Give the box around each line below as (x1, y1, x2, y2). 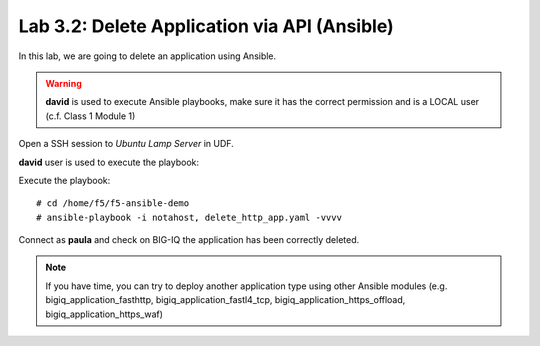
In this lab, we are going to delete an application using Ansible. (18, 50, 277, 62)
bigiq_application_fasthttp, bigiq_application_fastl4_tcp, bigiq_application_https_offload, (45, 294, 406, 306)
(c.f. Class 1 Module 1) (45, 110, 136, 122)
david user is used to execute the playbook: (18, 156, 200, 168)
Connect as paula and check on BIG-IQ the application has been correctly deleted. (18, 234, 360, 246)
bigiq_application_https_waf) (45, 308, 164, 320)
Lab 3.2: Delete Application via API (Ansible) (18, 15, 394, 37)
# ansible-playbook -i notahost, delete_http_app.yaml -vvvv (36, 211, 342, 223)
